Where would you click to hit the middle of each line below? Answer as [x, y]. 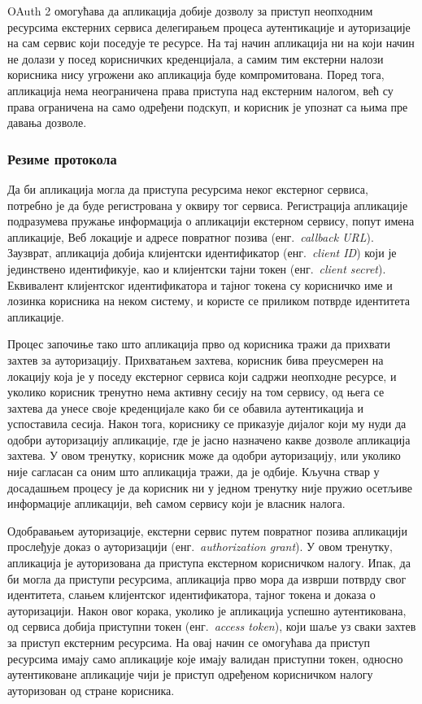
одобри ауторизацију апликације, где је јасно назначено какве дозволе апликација [209, 439]
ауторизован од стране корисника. [91, 690]
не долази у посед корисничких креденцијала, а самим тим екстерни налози [196, 58]
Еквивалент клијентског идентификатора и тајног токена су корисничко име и [200, 284]
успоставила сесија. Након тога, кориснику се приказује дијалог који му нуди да [207, 424]
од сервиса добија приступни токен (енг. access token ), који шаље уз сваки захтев [212, 626]
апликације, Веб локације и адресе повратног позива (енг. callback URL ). [191, 236]
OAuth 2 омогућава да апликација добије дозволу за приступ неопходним [190, 11]
